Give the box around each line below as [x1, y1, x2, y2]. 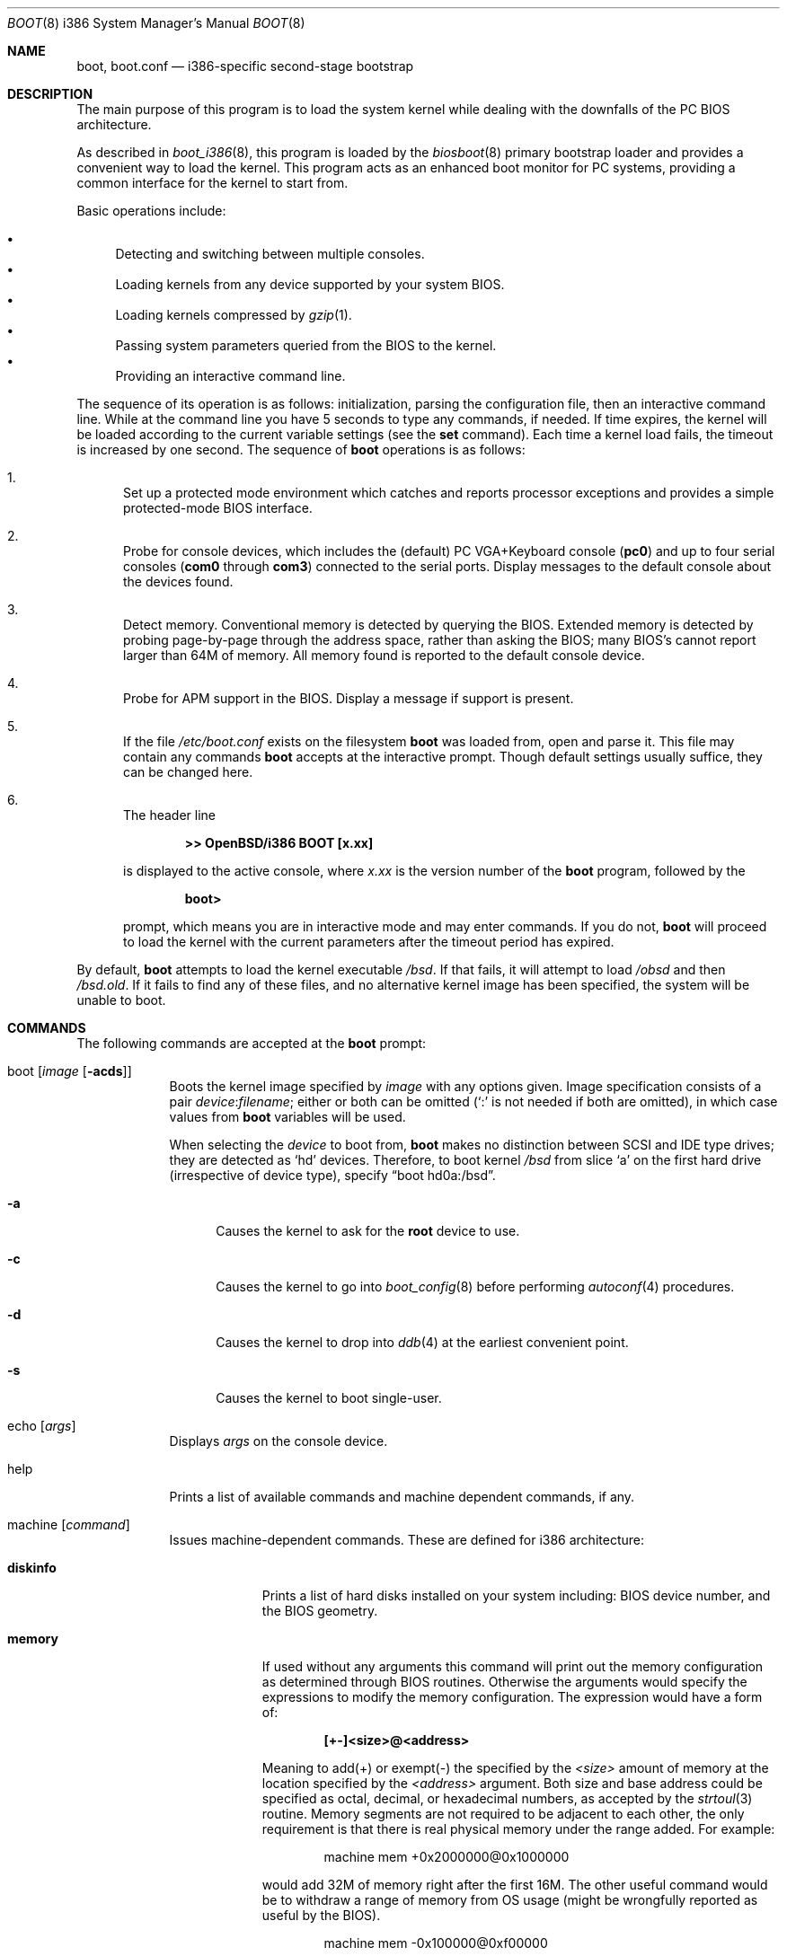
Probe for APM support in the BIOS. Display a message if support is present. [123, 691, 574, 706]
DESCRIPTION [7, 86, 93, 101]
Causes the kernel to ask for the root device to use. [216, 1223, 520, 1238]
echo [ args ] [7, 1418, 76, 1433]
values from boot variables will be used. [169, 1109, 406, 1124]
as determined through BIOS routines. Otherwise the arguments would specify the [261, 1674, 747, 1689]
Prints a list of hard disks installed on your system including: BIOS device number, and [261, 1588, 771, 1603]
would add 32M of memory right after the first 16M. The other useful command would [261, 1877, 768, 1892]
